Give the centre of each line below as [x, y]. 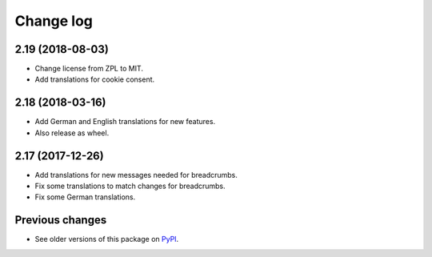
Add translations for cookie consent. [95, 79]
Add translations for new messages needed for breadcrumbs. [136, 175]
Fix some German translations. [85, 197]
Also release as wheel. [72, 133]
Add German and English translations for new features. [125, 122]
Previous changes [61, 220]
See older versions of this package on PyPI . [107, 239]
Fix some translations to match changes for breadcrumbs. [130, 186]
